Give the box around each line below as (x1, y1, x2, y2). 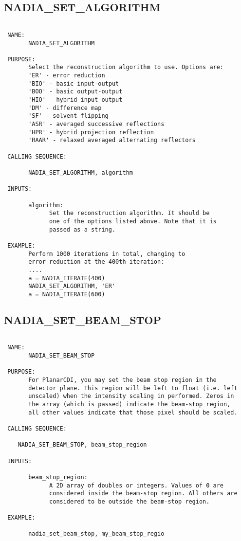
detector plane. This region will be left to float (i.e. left (28, 384, 238, 392)
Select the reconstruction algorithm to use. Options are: (28, 64, 224, 71)
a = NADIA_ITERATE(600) (28, 290, 105, 298)
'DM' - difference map (28, 104, 102, 111)
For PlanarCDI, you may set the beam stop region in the (28, 377, 217, 383)
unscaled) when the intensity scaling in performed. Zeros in (28, 393, 234, 400)
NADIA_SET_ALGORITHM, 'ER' (28, 283, 116, 290)
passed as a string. (49, 226, 116, 233)
